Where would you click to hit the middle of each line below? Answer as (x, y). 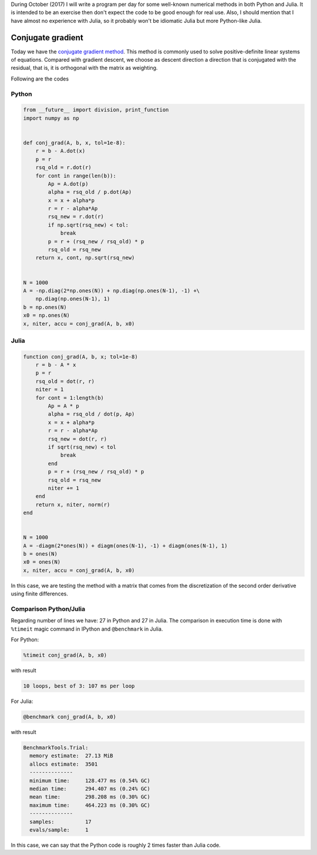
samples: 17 (61, 822)
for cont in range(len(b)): (76, 176)
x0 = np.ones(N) (47, 315)
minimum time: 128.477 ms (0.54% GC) (90, 780)
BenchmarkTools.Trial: (56, 748)
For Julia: (22, 701)
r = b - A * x (56, 365)
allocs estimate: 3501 (64, 764)
